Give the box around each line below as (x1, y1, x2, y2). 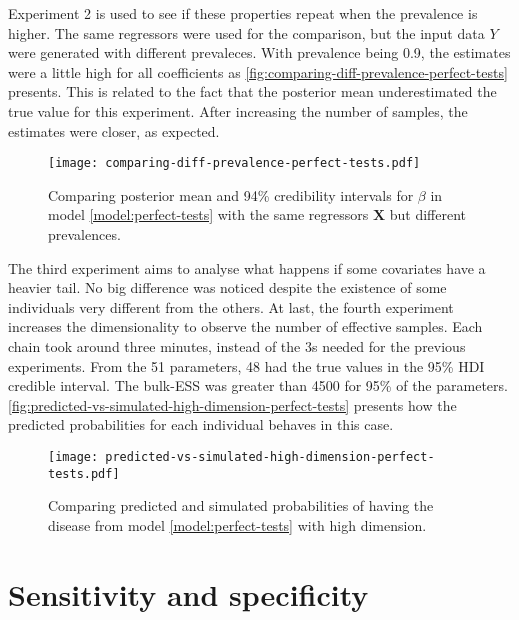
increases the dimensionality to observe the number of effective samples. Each (8, 316, 483, 337)
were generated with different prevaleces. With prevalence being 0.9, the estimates (8, 42, 511, 63)
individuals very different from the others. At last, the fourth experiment (8, 296, 454, 317)
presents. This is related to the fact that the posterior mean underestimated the (8, 81, 497, 102)
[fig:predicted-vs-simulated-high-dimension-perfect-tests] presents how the (8, 394, 457, 415)
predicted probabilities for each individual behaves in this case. (8, 414, 394, 435)
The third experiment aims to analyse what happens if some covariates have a (8, 257, 486, 278)
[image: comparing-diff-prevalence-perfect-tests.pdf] (48, 156, 421, 171)
